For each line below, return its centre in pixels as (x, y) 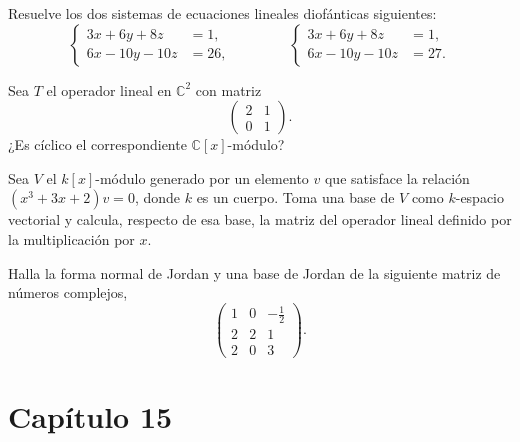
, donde (157, 197)
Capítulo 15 (90, 416)
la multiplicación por (71, 238)
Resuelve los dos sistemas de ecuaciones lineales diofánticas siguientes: (222, 13)
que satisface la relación (397, 177)
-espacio (480, 197)
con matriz (228, 89)
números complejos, (68, 292)
